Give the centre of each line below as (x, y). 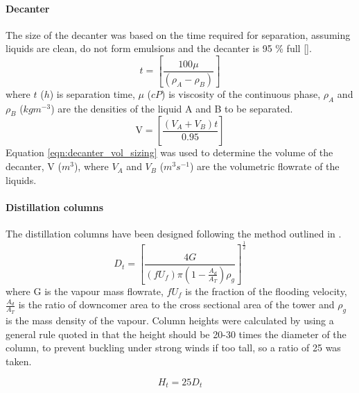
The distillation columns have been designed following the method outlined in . (174, 234)
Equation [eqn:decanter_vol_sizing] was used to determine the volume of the (169, 152)
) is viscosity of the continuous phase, (241, 93)
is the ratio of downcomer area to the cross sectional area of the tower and (176, 304)
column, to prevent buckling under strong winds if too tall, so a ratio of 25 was (173, 348)
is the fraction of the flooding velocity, (266, 291)
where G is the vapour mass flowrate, (85, 291)
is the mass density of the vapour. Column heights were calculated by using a (170, 320)
